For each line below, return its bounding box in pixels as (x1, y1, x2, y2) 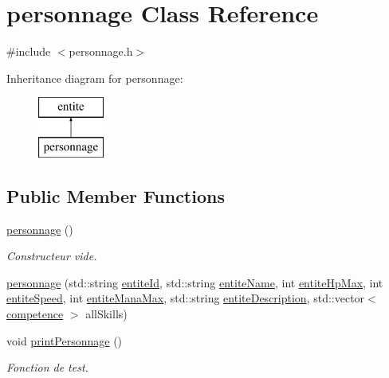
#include (6, 43, 51, 60)
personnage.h (69, 43, 133, 60)
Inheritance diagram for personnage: (6, 69, 183, 86)
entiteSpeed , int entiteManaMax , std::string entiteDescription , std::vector (6, 290, 365, 306)
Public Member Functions (6, 183, 225, 208)
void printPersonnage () (6, 332, 123, 349)
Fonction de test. (6, 359, 88, 376)
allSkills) (85, 306, 128, 322)
